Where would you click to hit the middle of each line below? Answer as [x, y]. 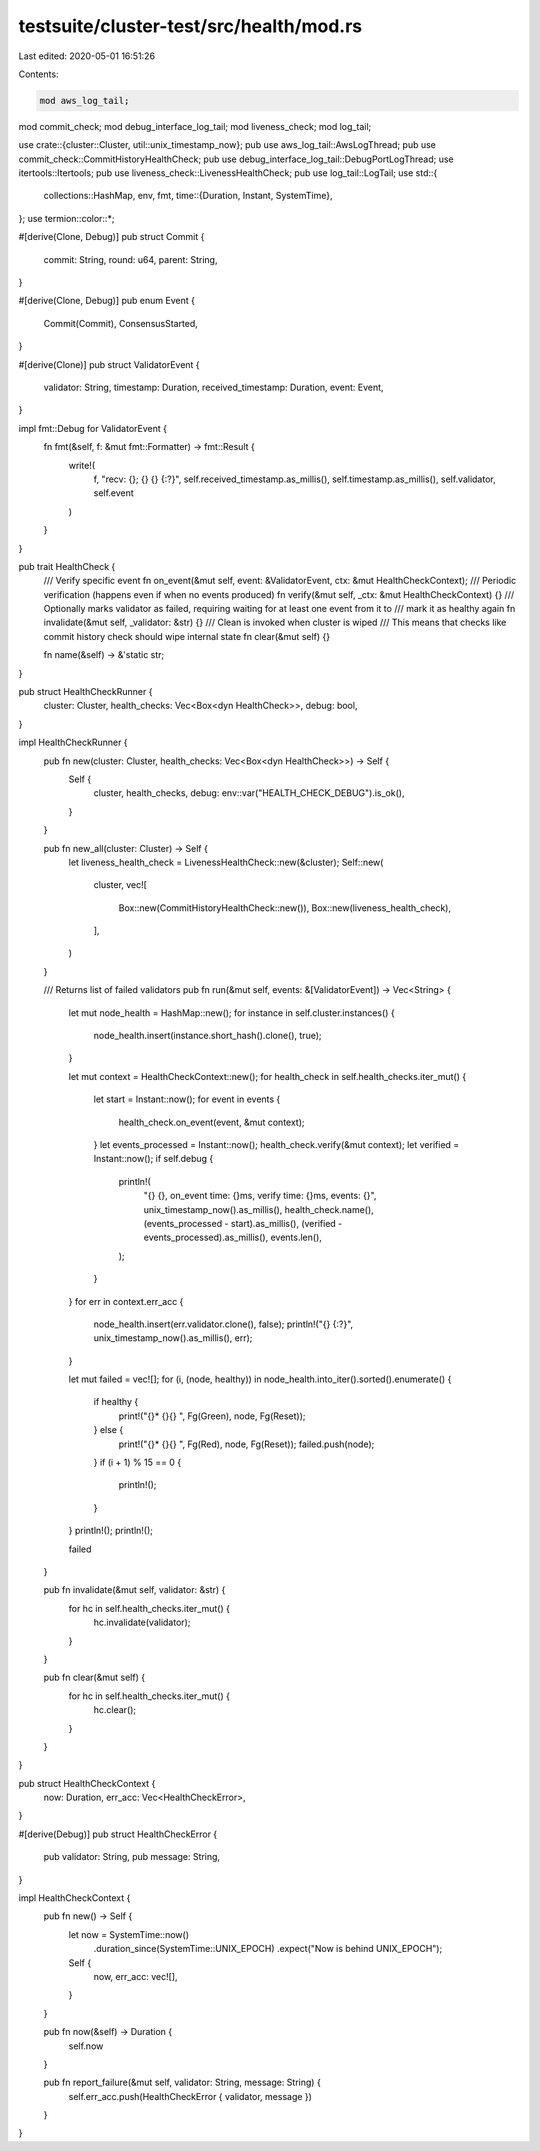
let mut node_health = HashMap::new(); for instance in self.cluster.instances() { [231, 1012]
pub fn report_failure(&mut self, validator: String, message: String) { [182, 2082]
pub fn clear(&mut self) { [94, 1677]
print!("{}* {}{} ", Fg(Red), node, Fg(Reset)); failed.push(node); [246, 1444]
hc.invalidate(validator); [142, 1622]
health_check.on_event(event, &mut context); [211, 1122]
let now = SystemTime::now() [129, 1934]
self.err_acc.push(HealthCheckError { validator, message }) [190, 2096]
